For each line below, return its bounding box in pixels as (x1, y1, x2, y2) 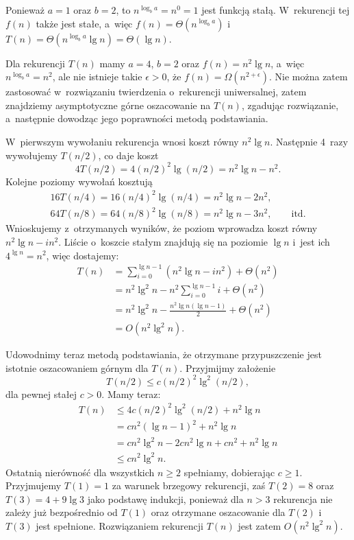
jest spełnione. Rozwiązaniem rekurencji (36, 518, 203, 532)
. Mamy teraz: (101, 386, 161, 401)
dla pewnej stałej (5, 386, 77, 401)
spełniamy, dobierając (184, 465, 275, 479)
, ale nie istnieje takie (52, 69, 142, 84)
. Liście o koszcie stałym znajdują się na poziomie (58, 234, 268, 248)
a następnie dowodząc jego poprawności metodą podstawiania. (5, 111, 268, 126)
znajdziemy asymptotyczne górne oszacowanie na (5, 97, 211, 112)
